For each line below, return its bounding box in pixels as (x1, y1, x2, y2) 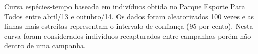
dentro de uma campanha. (4, 40, 86, 51)
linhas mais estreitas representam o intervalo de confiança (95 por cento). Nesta (4, 21, 253, 31)
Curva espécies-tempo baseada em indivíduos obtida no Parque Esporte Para (4, 1, 245, 11)
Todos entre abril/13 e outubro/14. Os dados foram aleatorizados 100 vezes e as (4, 11, 254, 21)
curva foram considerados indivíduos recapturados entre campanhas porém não (4, 30, 251, 41)
